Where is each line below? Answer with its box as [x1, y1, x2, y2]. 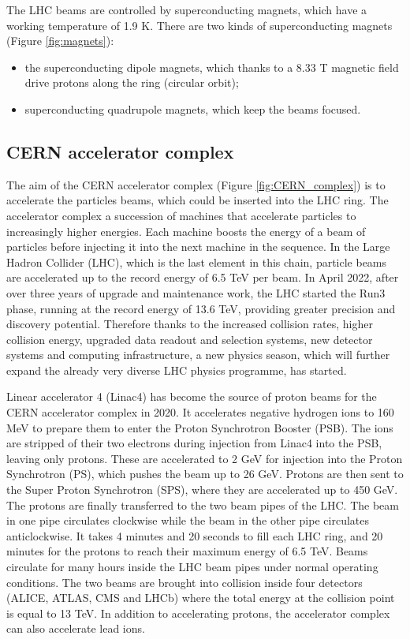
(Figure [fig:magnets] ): [6, 32, 114, 49]
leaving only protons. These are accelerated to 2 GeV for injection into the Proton [6, 450, 403, 466]
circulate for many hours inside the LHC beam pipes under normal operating [6, 559, 378, 575]
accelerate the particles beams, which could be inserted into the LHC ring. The [6, 192, 389, 208]
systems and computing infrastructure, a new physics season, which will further [6, 346, 390, 363]
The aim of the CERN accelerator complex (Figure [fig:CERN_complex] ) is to [6, 176, 386, 192]
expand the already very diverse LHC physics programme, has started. [6, 361, 347, 378]
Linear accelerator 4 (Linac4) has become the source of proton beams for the [6, 388, 377, 405]
